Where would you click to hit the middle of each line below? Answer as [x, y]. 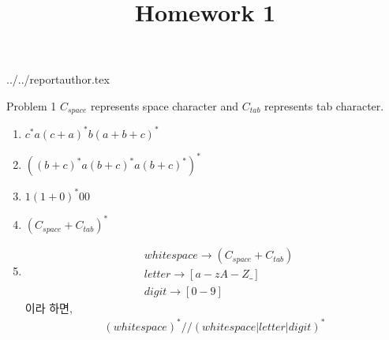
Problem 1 [32, 105]
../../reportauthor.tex [58, 79]
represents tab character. [324, 105]
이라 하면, [49, 307]
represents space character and [164, 105]
